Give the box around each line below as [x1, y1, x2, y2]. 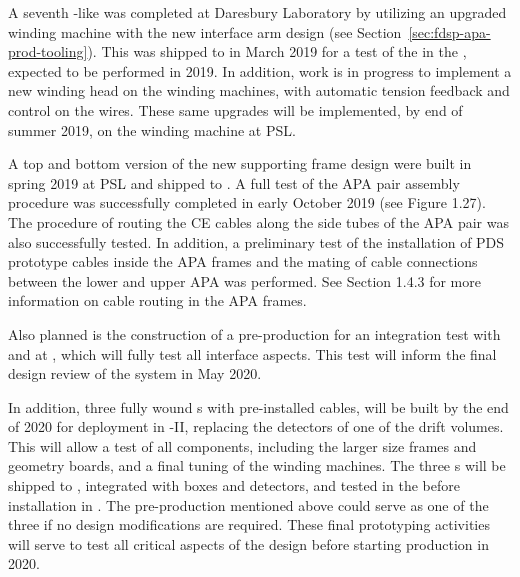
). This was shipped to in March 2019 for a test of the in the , [87, 41, 467, 62]
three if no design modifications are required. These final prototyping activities [8, 514, 490, 535]
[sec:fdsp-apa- [408, 21, 491, 42]
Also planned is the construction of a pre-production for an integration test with [8, 323, 501, 344]
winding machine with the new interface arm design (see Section [8, 21, 402, 42]
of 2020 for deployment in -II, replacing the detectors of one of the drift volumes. [8, 416, 504, 437]
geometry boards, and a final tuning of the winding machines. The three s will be [8, 455, 506, 476]
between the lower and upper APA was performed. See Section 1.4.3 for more [8, 270, 481, 291]
